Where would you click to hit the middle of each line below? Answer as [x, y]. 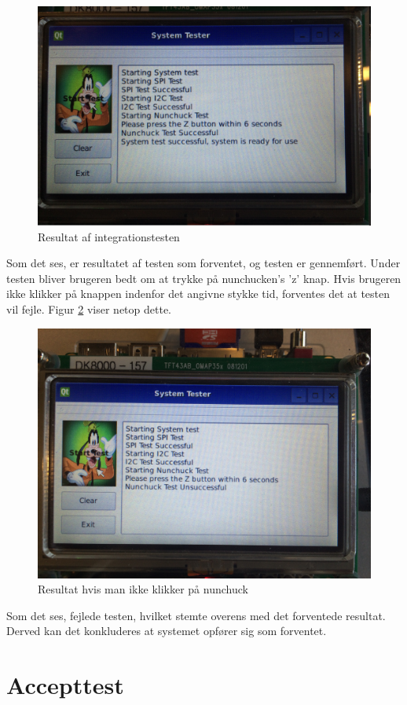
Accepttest [65, 685]
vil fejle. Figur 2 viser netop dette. [89, 309]
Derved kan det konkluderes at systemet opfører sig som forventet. [167, 631]
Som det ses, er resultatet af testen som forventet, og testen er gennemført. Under [203, 263]
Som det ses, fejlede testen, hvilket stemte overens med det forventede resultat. [196, 615]
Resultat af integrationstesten [109, 236]
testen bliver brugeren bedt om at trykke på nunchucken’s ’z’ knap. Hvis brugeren [204, 278]
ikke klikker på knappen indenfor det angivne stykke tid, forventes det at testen [198, 294]
